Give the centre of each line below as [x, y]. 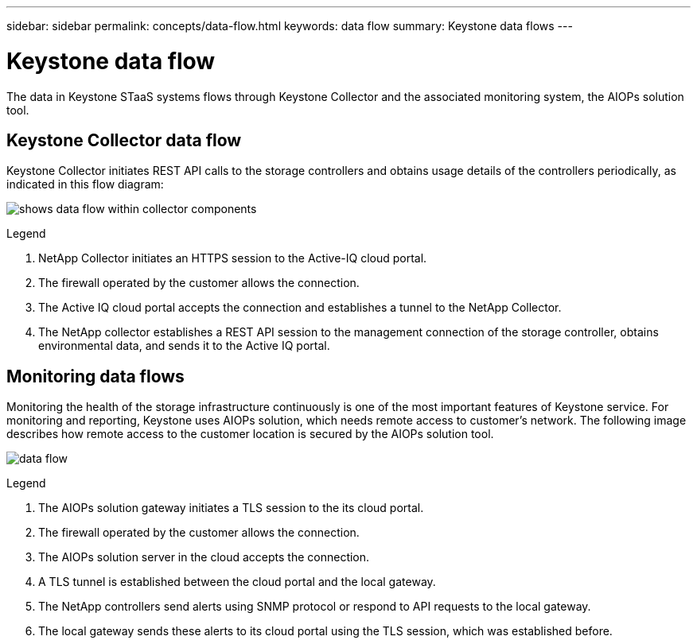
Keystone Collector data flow [124, 140]
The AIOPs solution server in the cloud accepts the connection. [204, 557]
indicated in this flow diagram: [85, 184]
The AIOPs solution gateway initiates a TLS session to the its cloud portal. [231, 508]
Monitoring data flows [95, 376]
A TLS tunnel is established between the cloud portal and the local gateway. [237, 582]
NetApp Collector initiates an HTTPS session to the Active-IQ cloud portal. [233, 258]
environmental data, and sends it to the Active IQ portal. [184, 346]
